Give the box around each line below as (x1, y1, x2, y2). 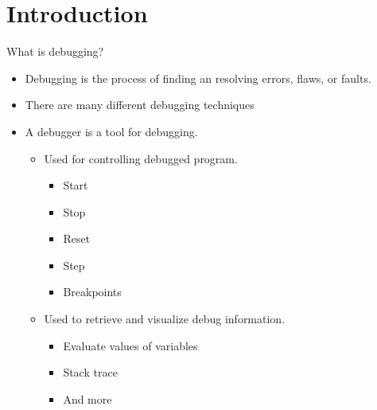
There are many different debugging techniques (25, 96, 255, 113)
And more (63, 390, 112, 407)
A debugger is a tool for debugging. (25, 123, 198, 139)
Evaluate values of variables (63, 337, 198, 353)
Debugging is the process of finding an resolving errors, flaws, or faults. (25, 69, 371, 86)
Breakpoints (63, 283, 122, 300)
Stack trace (63, 364, 118, 381)
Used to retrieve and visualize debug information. (44, 310, 286, 327)
